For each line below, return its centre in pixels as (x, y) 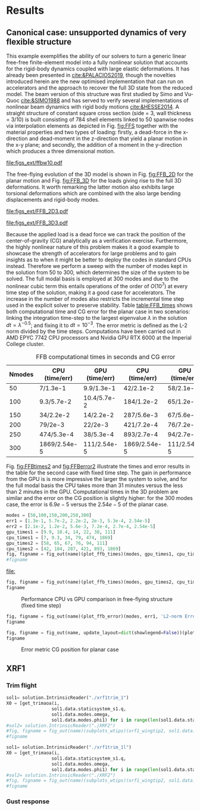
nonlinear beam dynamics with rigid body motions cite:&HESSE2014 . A (93, 107)
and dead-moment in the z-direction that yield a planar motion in (108, 138)
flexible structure (39, 41)
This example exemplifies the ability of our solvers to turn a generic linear (96, 56)
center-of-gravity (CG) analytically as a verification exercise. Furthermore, (97, 240)
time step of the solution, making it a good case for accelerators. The (91, 292)
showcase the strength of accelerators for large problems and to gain (91, 253)
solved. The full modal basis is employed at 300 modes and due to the (92, 279)
